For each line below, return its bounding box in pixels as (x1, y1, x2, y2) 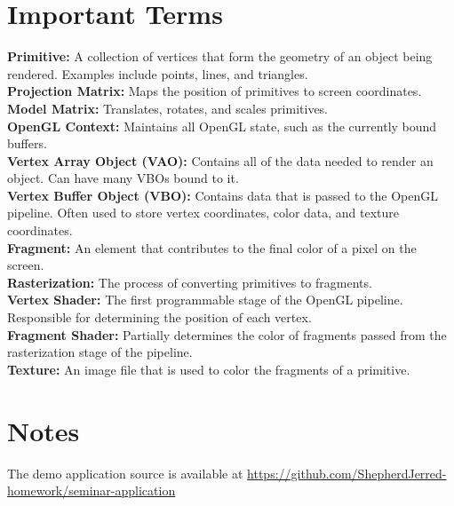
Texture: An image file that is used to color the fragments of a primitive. (7, 360, 410, 378)
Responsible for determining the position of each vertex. (7, 308, 312, 327)
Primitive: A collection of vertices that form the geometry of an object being (7, 47, 433, 66)
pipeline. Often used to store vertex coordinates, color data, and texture (7, 203, 400, 222)
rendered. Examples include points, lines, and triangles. (7, 64, 308, 83)
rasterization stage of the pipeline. (7, 343, 193, 361)
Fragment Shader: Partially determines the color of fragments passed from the (7, 325, 447, 344)
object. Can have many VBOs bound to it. (7, 169, 239, 187)
